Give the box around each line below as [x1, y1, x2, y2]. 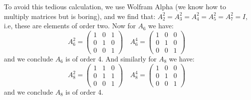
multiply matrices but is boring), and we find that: [4, 11, 155, 21]
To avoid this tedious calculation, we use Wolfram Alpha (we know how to [4, 1, 226, 11]
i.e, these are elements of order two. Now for [4, 20, 136, 31]
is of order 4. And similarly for [65, 53, 157, 63]
